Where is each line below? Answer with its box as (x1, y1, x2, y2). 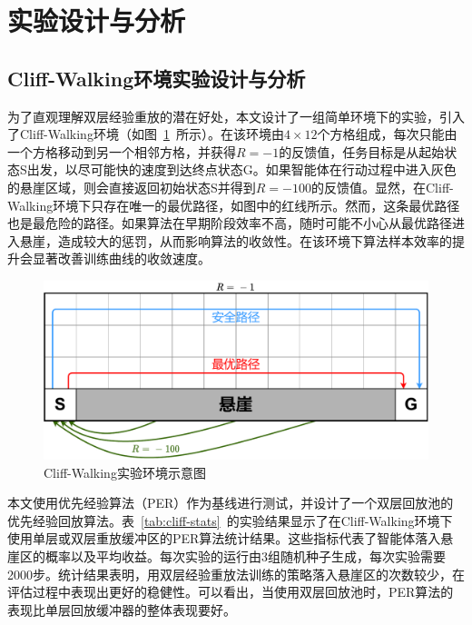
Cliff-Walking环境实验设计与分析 (7, 64, 306, 92)
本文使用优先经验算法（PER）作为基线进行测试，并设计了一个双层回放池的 (7, 493, 454, 512)
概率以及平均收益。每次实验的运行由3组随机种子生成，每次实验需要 (44, 546, 446, 565)
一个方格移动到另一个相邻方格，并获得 (7, 142, 236, 161)
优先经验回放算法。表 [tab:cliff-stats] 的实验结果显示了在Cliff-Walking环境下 (7, 511, 453, 530)
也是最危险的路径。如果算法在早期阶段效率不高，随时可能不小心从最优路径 (7, 213, 452, 233)
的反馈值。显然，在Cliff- (311, 177, 454, 196)
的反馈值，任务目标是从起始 (279, 142, 445, 161)
